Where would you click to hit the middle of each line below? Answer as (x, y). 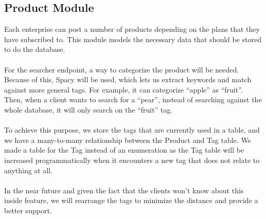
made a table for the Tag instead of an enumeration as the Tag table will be (124, 150)
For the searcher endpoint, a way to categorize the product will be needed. (122, 69)
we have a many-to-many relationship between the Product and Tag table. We (128, 140)
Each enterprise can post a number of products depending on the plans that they (132, 29)
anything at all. (29, 170)
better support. (28, 210)
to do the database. (35, 49)
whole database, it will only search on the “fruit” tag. (88, 109)
